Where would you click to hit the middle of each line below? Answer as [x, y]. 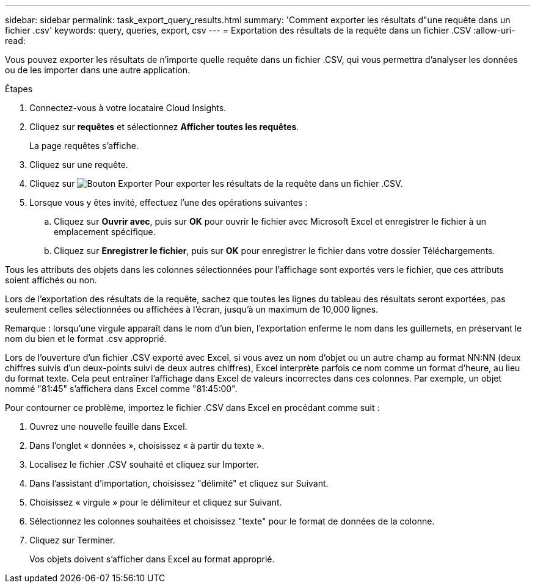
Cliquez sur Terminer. [72, 540]
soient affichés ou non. [51, 280]
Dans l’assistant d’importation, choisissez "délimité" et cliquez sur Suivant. [179, 483]
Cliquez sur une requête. [79, 165]
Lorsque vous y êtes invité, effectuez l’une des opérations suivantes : [169, 202]
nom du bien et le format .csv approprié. [86, 339]
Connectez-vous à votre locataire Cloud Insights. [128, 108]
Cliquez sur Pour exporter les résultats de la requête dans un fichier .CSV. [216, 183]
